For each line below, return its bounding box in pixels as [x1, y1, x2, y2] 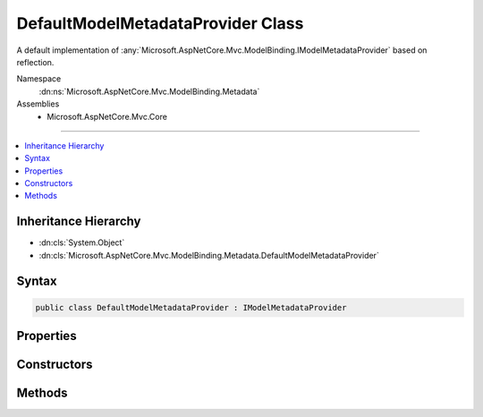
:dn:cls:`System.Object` [38, 237, 125, 248]
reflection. [16, 56, 55, 67]
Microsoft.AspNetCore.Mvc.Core [47, 111, 167, 122]
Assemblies [16, 98, 60, 109]
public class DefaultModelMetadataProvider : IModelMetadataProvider [35, 302, 347, 312]
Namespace [16, 73, 62, 84]
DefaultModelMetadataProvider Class [16, 13, 304, 33]
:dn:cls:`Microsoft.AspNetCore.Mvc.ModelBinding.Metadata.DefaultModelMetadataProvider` [38, 250, 379, 260]
